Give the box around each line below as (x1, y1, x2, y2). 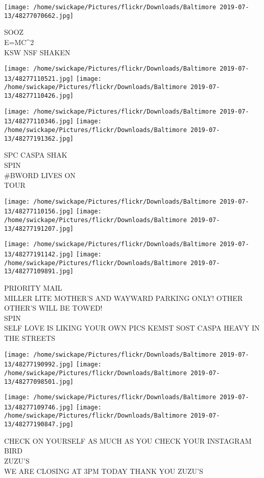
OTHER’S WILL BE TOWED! (4, 302, 103, 313)
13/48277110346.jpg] (4, 118, 74, 125)
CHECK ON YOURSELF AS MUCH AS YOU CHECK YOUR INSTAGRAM (4, 435, 252, 446)
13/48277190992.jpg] (4, 361, 74, 368)
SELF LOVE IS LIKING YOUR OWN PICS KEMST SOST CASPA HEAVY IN (4, 322, 260, 333)
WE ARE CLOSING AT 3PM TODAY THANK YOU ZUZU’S (4, 465, 203, 476)
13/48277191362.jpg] (4, 135, 74, 142)
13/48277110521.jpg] (4, 75, 74, 82)
